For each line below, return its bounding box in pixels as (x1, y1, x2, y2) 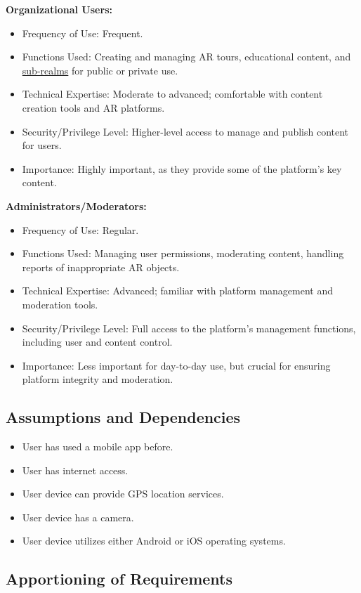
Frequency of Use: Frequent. (22, 25, 143, 40)
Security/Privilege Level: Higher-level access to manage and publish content (22, 124, 349, 138)
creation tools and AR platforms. (22, 100, 165, 115)
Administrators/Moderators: (6, 198, 147, 213)
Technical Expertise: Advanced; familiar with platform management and (22, 283, 333, 298)
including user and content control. (22, 334, 173, 349)
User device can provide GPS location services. (22, 486, 224, 501)
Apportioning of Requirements (6, 568, 233, 589)
